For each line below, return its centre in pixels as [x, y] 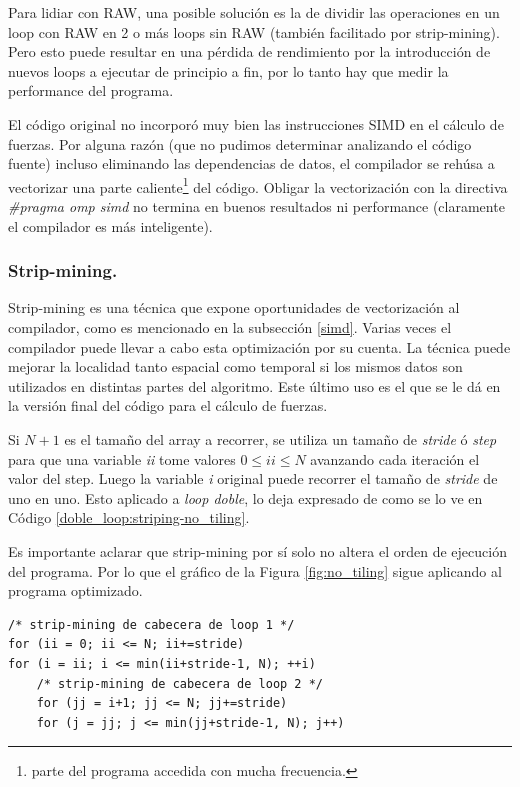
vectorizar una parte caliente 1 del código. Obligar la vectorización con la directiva [258, 185]
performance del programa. [91, 90]
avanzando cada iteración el [395, 458]
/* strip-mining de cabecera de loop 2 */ [179, 683]
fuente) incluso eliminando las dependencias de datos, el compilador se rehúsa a [251, 163]
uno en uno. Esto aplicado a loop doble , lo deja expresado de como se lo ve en [245, 497]
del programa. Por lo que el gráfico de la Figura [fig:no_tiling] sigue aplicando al [255, 570]
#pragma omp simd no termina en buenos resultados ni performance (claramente [256, 206]
